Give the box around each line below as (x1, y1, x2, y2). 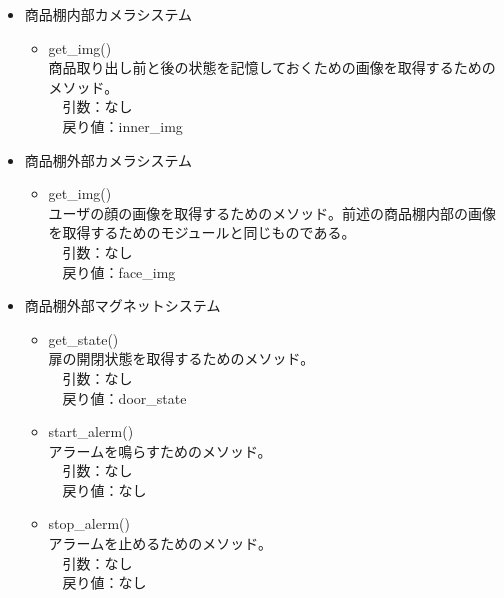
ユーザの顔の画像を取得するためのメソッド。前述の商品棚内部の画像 (48, 202, 497, 223)
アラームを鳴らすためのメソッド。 (48, 440, 272, 461)
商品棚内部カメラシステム (24, 4, 193, 24)
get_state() (48, 328, 119, 349)
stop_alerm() (48, 513, 130, 534)
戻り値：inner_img (62, 115, 183, 136)
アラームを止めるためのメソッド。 (48, 533, 272, 554)
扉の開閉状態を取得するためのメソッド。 (48, 348, 315, 369)
